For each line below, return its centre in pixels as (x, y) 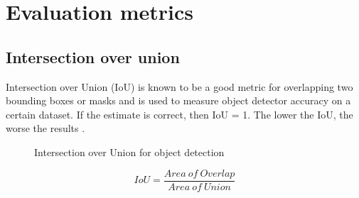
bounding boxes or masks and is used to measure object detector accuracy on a (178, 100)
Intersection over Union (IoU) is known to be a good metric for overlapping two (179, 86)
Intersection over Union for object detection (129, 152)
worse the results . (45, 128)
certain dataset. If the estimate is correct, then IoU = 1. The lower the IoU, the (179, 114)
